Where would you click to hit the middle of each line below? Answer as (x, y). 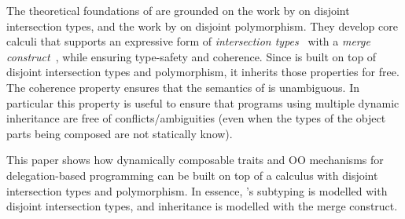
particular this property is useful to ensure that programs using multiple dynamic (203, 102)
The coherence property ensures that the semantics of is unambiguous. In (183, 87)
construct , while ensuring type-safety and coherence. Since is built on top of (191, 56)
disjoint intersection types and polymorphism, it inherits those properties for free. (203, 72)
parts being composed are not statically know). (120, 133)
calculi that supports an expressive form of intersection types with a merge (188, 41)
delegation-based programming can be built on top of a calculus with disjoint (192, 175)
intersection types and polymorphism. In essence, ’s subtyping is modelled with (197, 190)
